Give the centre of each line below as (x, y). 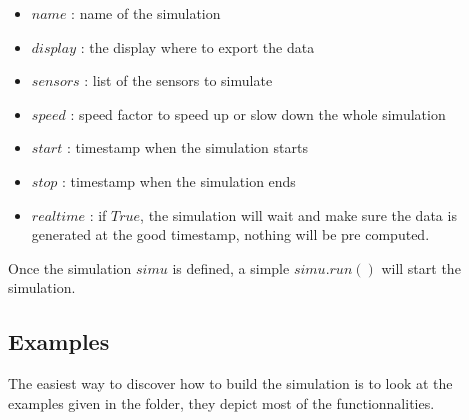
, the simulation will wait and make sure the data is (298, 214)
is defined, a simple (231, 267)
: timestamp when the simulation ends (178, 180)
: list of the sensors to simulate (178, 80)
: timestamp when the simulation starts (187, 147)
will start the (421, 267)
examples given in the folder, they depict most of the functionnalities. (221, 402)
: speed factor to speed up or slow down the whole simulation (258, 113)
